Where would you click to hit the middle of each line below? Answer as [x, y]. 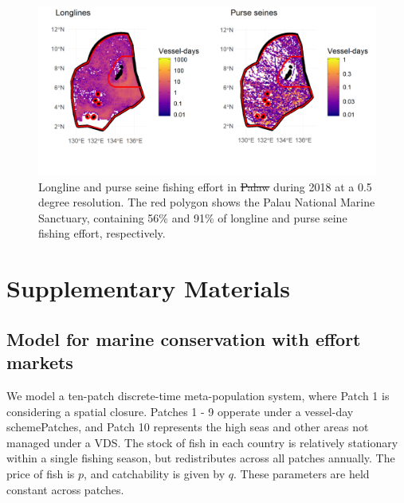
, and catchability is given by [155, 473]
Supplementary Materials [148, 288]
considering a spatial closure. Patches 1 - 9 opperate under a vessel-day [180, 411]
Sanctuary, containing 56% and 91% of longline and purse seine [193, 217]
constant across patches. [65, 489]
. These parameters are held [302, 473]
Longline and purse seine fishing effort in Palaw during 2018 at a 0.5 [205, 186]
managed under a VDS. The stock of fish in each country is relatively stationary [202, 442]
